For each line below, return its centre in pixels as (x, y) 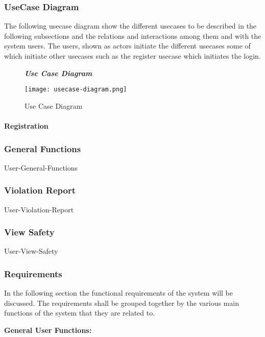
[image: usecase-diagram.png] (76, 90)
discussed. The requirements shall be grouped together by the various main (122, 303)
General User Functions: (48, 330)
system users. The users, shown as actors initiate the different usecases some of (127, 46)
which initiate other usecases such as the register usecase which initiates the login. (132, 56)
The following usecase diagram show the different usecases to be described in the (130, 26)
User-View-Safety (31, 251)
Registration (26, 126)
